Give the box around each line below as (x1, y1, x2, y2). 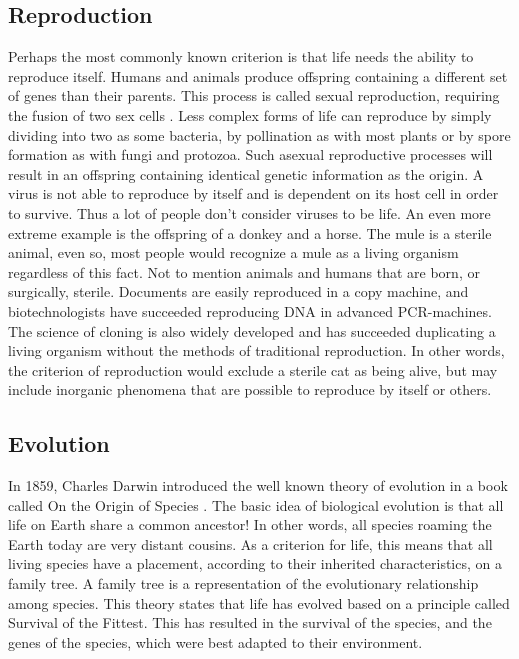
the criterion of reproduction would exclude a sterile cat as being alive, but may (8, 359, 498, 380)
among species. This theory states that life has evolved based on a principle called (8, 592, 510, 613)
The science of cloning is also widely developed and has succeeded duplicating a (8, 320, 496, 341)
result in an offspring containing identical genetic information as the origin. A (8, 163, 484, 184)
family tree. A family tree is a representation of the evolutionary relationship (8, 573, 479, 594)
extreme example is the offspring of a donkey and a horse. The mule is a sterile (8, 222, 492, 243)
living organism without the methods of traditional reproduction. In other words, (8, 340, 505, 361)
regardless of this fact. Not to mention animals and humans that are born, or (8, 261, 480, 282)
